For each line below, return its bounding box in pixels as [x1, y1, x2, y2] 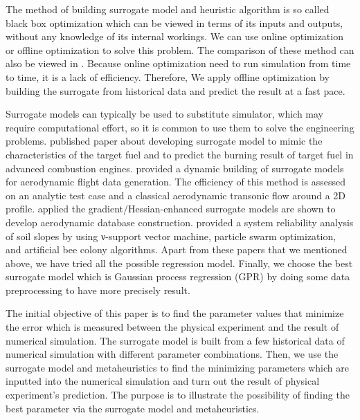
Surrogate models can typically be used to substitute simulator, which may [6, 107, 324, 121]
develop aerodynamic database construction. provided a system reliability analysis [6, 214, 354, 229]
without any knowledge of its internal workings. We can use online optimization [6, 29, 343, 44]
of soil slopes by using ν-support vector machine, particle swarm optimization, [6, 228, 336, 243]
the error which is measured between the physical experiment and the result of [6, 320, 339, 334]
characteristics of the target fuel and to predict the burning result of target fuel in [6, 147, 354, 161]
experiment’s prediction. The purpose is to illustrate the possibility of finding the [6, 387, 350, 402]
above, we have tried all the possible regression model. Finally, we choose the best [6, 255, 353, 270]
